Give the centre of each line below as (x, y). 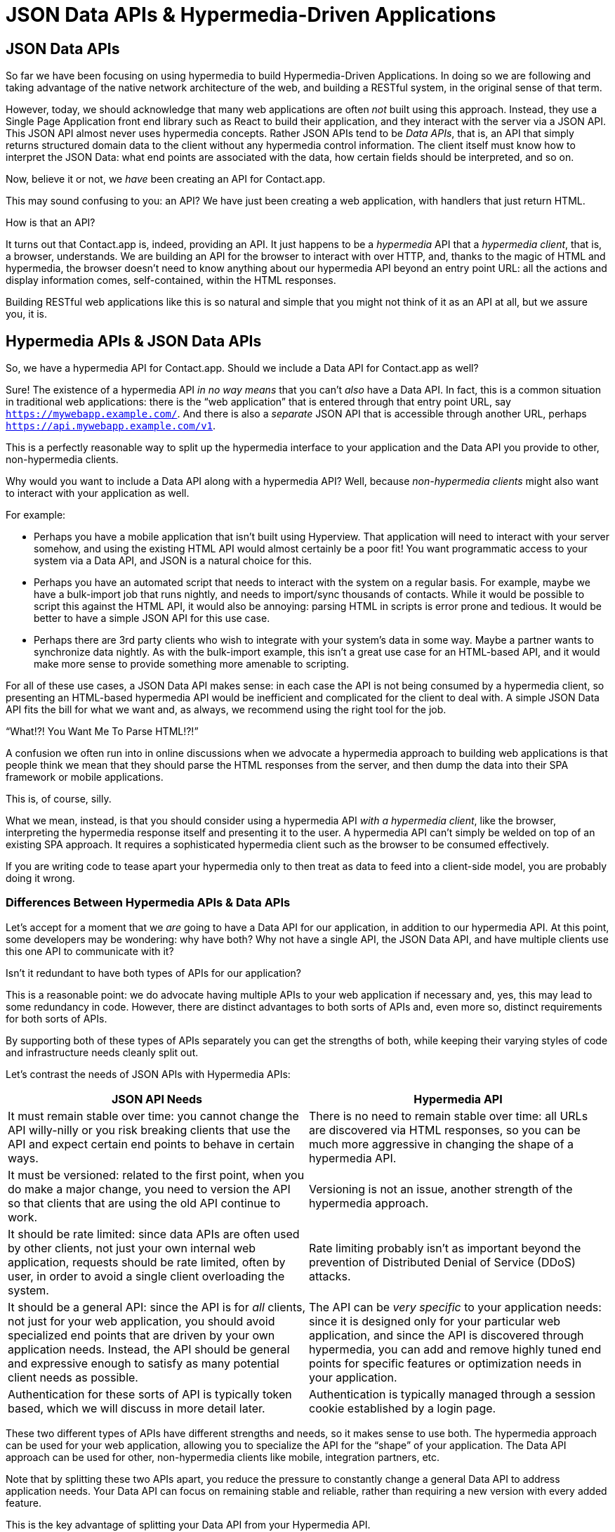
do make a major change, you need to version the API (149, 1189)
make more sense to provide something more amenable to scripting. (192, 664)
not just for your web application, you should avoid (141, 1321)
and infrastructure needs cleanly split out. (102, 1052)
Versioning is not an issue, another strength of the (441, 1189)
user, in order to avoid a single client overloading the (146, 1276)
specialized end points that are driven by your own (141, 1335)
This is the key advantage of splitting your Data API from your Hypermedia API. (188, 1524)
